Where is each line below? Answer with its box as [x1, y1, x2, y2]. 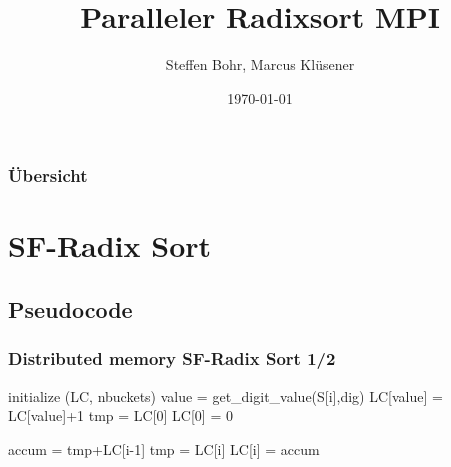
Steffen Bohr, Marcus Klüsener [165, 54, 355, 75]
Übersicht [8, 163, 88, 188]
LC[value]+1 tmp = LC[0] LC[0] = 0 [8, 405, 233, 426]
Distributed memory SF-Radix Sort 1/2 [8, 346, 336, 371]
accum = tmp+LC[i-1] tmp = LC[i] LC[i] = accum [8, 438, 320, 459]
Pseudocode [8, 294, 133, 324]
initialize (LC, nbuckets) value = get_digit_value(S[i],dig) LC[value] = [8, 385, 443, 406]
